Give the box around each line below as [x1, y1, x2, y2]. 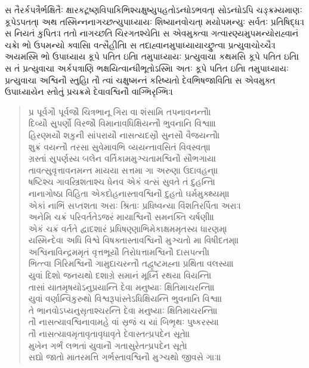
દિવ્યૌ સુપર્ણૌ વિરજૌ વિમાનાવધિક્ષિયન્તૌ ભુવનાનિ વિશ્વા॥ [28, 117, 217, 129]
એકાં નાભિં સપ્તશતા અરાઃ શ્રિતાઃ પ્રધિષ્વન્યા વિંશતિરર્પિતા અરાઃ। [28, 199, 242, 211]
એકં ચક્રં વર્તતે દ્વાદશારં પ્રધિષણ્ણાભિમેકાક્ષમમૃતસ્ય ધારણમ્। [28, 222, 227, 234]
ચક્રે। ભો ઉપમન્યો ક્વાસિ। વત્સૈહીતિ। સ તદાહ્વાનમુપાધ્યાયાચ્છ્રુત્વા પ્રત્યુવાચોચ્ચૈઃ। [5, 38, 276, 51]
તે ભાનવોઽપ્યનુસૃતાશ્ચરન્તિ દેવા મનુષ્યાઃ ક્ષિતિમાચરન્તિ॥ [28, 304, 218, 316]
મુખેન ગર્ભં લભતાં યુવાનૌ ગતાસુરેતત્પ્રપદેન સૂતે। [28, 339, 187, 351]
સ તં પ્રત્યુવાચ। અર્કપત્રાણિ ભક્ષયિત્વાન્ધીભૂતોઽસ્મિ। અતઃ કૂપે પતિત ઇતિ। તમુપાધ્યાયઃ [5, 61, 289, 74]
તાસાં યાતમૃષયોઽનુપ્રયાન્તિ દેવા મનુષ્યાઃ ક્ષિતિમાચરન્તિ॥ [28, 280, 215, 293]
